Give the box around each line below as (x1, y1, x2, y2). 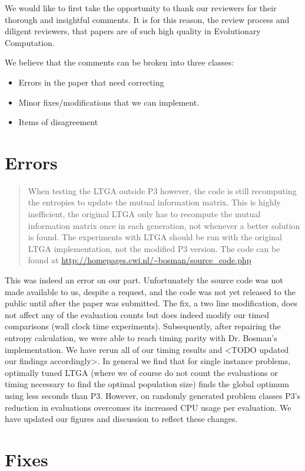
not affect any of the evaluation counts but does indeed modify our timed (5, 308, 269, 320)
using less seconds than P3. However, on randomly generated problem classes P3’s (5, 389, 301, 401)
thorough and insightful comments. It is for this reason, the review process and (5, 13, 290, 25)
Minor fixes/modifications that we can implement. (18, 96, 200, 108)
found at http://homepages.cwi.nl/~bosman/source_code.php (28, 254, 251, 266)
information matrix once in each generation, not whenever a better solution (28, 219, 300, 231)
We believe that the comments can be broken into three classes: (5, 56, 234, 68)
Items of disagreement (18, 116, 98, 128)
